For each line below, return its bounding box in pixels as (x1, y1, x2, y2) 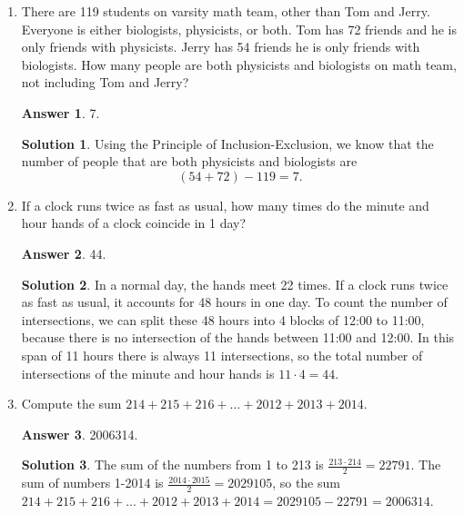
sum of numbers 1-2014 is (21, 473, 164, 492)
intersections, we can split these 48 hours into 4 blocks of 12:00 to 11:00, (21, 310, 425, 329)
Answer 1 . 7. (21, 103, 100, 122)
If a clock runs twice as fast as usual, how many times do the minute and (21, 195, 429, 214)
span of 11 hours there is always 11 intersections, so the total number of (21, 345, 423, 364)
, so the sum (272, 473, 340, 492)
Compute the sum (21, 394, 122, 413)
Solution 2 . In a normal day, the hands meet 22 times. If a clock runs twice (21, 274, 449, 293)
